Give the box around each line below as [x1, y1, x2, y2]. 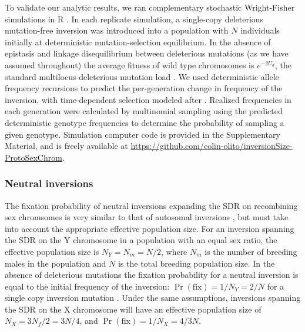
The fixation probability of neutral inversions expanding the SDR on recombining [5, 199, 298, 211]
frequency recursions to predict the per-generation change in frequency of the [5, 82, 283, 94]
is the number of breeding [205, 245, 297, 257]
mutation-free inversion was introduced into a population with [5, 24, 229, 36]
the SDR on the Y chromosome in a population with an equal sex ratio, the [5, 234, 277, 246]
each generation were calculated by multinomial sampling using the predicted [5, 105, 283, 117]
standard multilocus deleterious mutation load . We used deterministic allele [5, 70, 279, 82]
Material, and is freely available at [5, 140, 128, 152]
